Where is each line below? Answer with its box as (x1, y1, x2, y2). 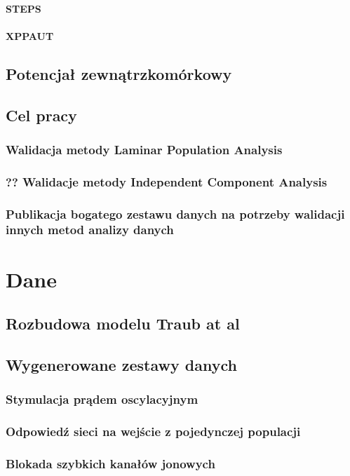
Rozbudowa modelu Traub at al (6, 313, 240, 334)
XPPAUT (6, 28, 54, 43)
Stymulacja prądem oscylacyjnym (6, 390, 198, 408)
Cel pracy (6, 104, 77, 125)
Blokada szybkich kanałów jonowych (6, 454, 215, 472)
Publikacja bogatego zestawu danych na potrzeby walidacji (6, 205, 345, 222)
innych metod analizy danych (6, 221, 174, 238)
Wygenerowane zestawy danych (6, 353, 237, 375)
